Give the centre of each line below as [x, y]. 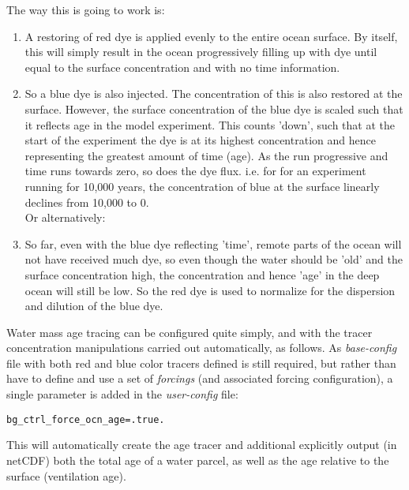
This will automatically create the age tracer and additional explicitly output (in [202, 445]
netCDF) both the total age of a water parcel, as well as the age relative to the [198, 460]
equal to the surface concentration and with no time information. [182, 67]
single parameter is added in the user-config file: [122, 394]
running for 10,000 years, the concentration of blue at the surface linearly [202, 186]
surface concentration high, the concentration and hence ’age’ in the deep [202, 274]
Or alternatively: [65, 217]
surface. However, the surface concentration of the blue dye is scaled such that [214, 108]
